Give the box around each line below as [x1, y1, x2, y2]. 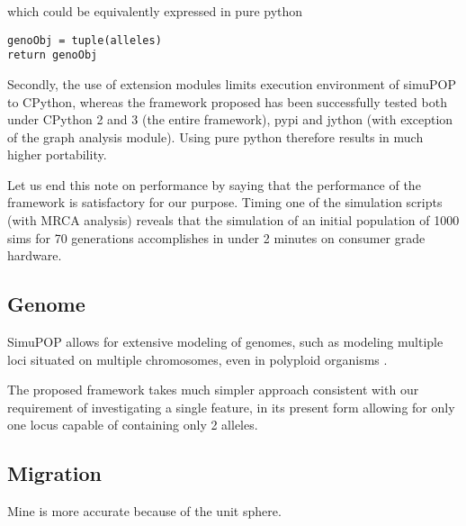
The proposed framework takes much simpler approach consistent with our [7, 380, 419, 399]
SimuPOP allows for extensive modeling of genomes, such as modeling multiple [7, 332, 444, 351]
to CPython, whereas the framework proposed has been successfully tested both [7, 92, 447, 111]
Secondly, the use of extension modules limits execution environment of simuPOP [7, 74, 456, 93]
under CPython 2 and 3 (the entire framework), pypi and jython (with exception [7, 110, 453, 129]
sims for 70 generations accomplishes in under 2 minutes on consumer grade [7, 228, 426, 247]
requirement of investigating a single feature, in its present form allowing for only [7, 397, 455, 416]
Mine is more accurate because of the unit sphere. [7, 502, 282, 521]
